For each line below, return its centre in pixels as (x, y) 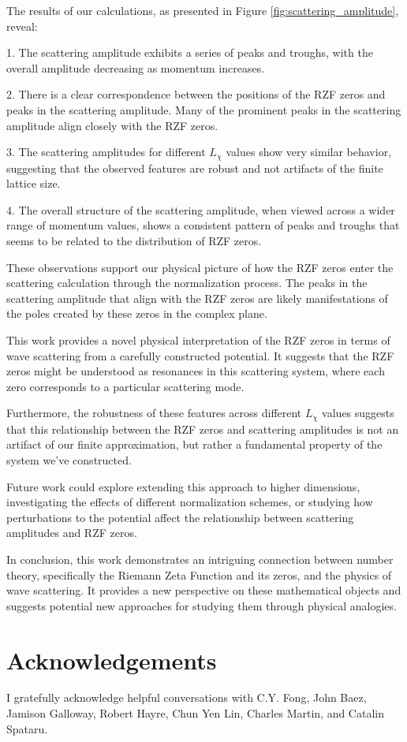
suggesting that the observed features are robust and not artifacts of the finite (195, 168)
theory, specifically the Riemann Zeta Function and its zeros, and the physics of (199, 574)
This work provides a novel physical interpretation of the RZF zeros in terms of (198, 339)
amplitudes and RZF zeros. (72, 533)
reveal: (22, 26)
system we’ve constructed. (69, 459)
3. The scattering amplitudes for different (106, 152)
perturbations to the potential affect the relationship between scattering (180, 517)
